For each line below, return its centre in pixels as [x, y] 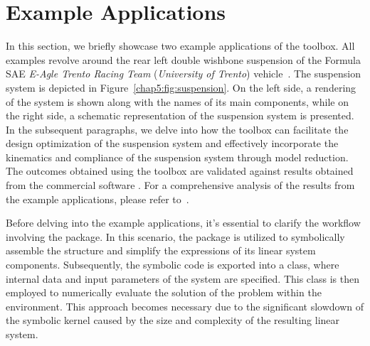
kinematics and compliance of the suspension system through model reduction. [177, 157]
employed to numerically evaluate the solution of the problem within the [164, 292]
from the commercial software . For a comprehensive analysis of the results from [180, 185]
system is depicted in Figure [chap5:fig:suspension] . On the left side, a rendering [181, 87]
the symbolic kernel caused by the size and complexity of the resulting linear [173, 320]
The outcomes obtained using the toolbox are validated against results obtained [180, 171]
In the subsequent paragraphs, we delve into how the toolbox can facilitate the [177, 129]
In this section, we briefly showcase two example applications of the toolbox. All [180, 46]
